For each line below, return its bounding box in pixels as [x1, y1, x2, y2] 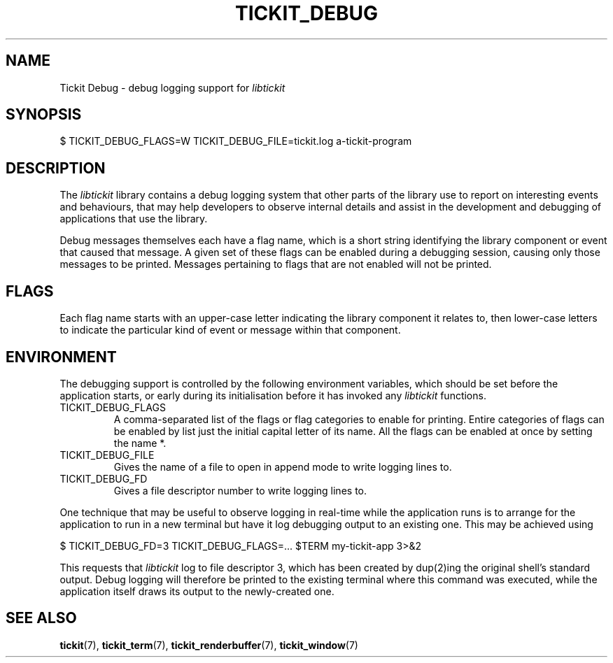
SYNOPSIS [6, 106, 82, 124]
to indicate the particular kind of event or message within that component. [59, 324, 401, 336]
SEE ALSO [6, 609, 77, 627]
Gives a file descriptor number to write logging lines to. [113, 484, 367, 497]
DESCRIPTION [6, 159, 106, 177]
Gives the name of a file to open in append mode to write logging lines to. [113, 460, 452, 473]
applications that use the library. [59, 213, 208, 225]
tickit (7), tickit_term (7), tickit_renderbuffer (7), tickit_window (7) [59, 639, 358, 651]
